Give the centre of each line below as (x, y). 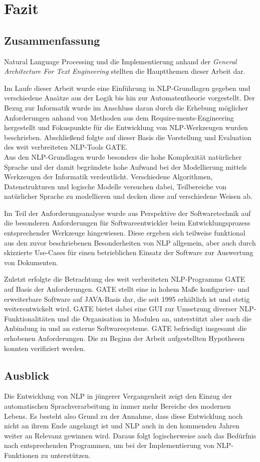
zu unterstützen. (66, 455)
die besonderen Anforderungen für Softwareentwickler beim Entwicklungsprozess (127, 223)
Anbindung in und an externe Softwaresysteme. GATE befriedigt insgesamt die (125, 328)
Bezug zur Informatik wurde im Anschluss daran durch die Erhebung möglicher (126, 107)
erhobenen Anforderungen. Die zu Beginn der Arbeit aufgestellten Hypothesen (124, 338)
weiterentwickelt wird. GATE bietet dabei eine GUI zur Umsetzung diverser (121, 309)
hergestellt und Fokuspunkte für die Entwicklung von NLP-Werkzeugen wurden (126, 127)
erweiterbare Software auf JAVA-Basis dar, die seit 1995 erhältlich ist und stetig (127, 299)
